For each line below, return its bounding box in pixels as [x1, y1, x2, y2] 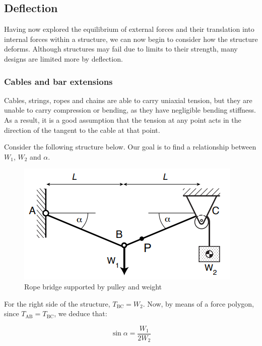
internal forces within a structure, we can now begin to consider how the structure [4, 33, 258, 44]
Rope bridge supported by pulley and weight [24, 281, 162, 291]
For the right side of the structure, [4, 298, 110, 309]
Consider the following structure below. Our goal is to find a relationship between [4, 141, 256, 152]
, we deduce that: [54, 308, 107, 319]
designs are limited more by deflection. [4, 53, 123, 64]
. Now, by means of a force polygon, [143, 298, 254, 309]
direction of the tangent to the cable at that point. [4, 124, 160, 135]
